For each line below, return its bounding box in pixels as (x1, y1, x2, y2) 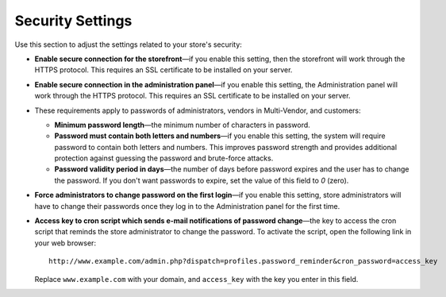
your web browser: (34, 238, 97, 248)
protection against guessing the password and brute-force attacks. (54, 153, 274, 163)
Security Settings (14, 12, 133, 29)
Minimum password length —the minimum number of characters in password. (54, 120, 311, 129)
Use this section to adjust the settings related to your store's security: (14, 40, 242, 49)
